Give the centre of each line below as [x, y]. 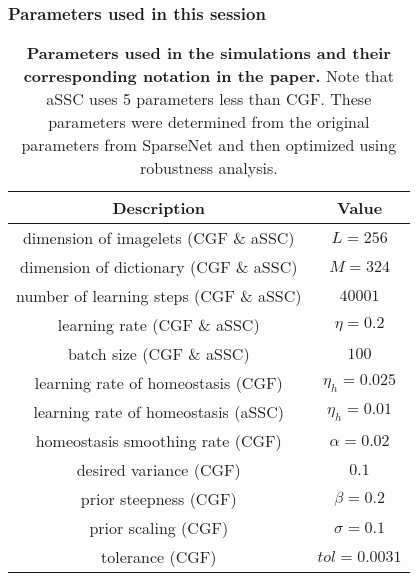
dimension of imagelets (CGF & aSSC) [158, 238]
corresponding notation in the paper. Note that [208, 76]
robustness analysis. [208, 168]
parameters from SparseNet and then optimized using [209, 145]
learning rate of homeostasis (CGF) [158, 383]
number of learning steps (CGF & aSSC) [159, 296]
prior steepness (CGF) [158, 499]
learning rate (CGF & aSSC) [158, 325]
